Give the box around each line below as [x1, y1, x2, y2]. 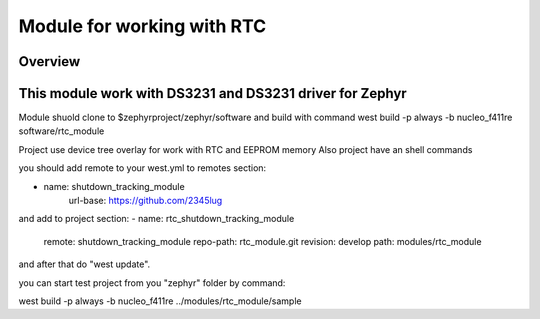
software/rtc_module [18, 125, 105, 137]
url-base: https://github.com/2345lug [68, 195, 223, 207]
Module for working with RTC [18, 15, 267, 37]
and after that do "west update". [18, 258, 151, 270]
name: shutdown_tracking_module [43, 180, 185, 192]
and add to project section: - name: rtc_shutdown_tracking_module [18, 213, 295, 225]
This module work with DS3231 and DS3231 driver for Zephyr [18, 85, 407, 102]
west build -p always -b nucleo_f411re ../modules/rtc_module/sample [18, 295, 302, 307]
